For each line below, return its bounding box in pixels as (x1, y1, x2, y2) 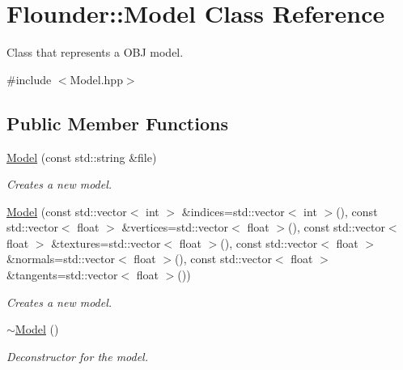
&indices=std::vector (181, 202, 285, 219)
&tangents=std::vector (6, 266, 118, 283)
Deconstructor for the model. (6, 347, 148, 364)
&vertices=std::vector (121, 219, 229, 236)
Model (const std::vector (6, 202, 127, 219)
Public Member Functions (6, 110, 228, 135)
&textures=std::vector (51, 234, 161, 251)
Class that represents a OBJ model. (6, 44, 184, 61)
